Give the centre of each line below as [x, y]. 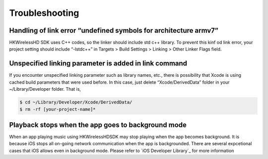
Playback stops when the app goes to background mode [98, 125]
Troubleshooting [44, 13]
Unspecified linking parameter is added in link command [98, 64]
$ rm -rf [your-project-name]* [58, 109]
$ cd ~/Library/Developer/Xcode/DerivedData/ [76, 102]
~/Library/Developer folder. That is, [45, 89]
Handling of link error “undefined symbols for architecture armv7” [114, 30]
